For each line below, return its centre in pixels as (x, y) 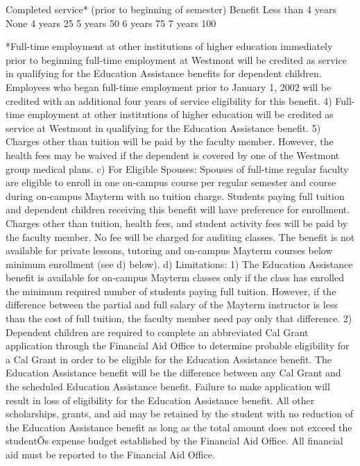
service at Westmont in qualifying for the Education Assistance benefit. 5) (163, 127)
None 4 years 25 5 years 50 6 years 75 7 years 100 (111, 23)
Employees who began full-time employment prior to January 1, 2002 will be (169, 86)
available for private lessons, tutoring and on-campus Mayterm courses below (169, 250)
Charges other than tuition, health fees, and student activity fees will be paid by (177, 223)
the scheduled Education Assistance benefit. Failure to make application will (168, 386)
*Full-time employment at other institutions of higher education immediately (169, 46)
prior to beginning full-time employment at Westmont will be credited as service (176, 59)
